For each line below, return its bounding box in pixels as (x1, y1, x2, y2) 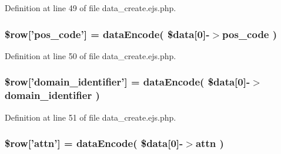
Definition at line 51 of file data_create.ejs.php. (5, 111, 176, 123)
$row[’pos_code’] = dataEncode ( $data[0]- (5, 26, 210, 41)
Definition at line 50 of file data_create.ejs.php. (5, 49, 176, 61)
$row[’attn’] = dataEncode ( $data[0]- (5, 136, 183, 150)
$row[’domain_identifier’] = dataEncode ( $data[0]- (5, 74, 250, 89)
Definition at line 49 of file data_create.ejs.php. (5, 2, 176, 13)
